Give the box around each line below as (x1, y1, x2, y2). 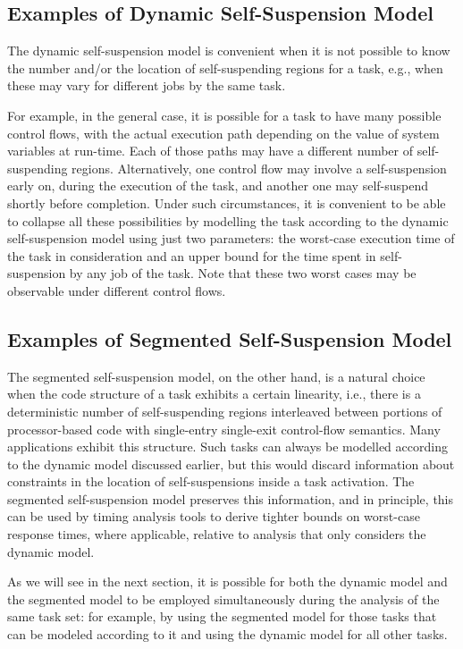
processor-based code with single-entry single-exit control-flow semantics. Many (7, 419, 441, 438)
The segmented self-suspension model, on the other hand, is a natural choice (7, 367, 425, 385)
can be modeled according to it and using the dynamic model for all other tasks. (7, 625, 448, 644)
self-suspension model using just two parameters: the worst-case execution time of (7, 229, 455, 248)
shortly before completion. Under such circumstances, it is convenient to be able (7, 193, 446, 212)
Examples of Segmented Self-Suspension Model (7, 324, 452, 352)
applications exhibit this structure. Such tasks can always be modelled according (7, 437, 448, 456)
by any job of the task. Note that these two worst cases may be (69, 264, 417, 282)
